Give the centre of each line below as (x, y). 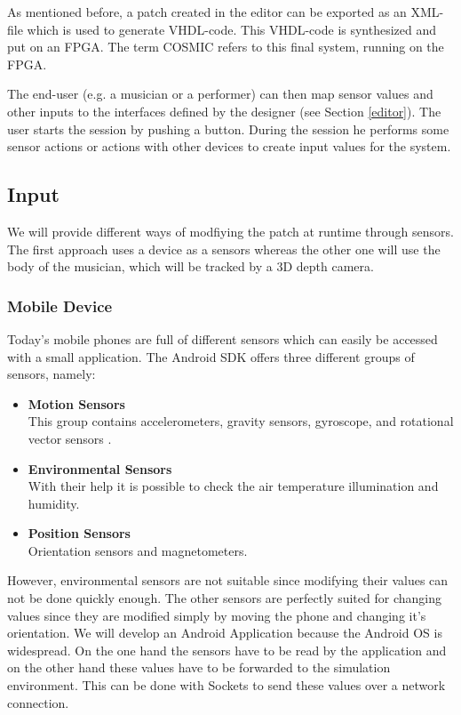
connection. (38, 702)
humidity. (54, 503)
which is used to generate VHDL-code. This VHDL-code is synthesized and (232, 29)
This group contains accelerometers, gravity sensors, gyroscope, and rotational (241, 421)
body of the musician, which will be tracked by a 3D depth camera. (191, 266)
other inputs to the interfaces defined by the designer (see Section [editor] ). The (224, 111)
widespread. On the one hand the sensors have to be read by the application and (227, 650)
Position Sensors (79, 533)
